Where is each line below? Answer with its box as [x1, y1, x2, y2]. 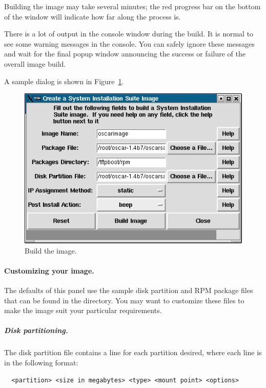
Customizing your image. [4, 265, 94, 276]
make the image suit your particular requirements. [4, 305, 162, 316]
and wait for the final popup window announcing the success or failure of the [4, 48, 245, 59]
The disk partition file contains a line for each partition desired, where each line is [4, 347, 262, 358]
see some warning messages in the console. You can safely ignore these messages [4, 38, 255, 49]
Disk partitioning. [4, 325, 68, 336]
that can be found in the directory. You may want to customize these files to [4, 295, 244, 305]
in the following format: [4, 357, 78, 367]
